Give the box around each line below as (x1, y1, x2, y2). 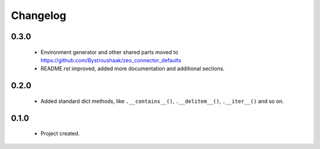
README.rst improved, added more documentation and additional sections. (40, 65, 225, 72)
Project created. (40, 130, 80, 137)
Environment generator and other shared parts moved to (40, 48, 178, 56)
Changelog (11, 9, 66, 22)
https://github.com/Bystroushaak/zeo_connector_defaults (40, 56, 182, 64)
